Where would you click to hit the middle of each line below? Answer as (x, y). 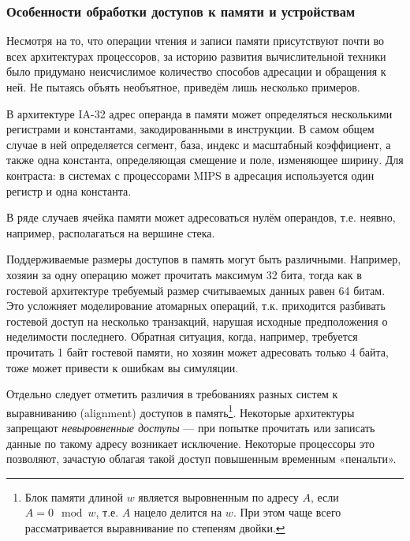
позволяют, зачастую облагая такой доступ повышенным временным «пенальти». (201, 459)
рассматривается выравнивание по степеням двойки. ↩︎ (155, 527)
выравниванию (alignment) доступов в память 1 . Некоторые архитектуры (181, 411)
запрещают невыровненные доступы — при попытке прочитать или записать (191, 427)
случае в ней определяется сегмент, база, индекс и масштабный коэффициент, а (199, 144)
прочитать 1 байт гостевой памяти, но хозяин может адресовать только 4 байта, (198, 351)
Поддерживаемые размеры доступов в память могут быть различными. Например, (204, 259)
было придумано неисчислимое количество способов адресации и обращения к (196, 71)
